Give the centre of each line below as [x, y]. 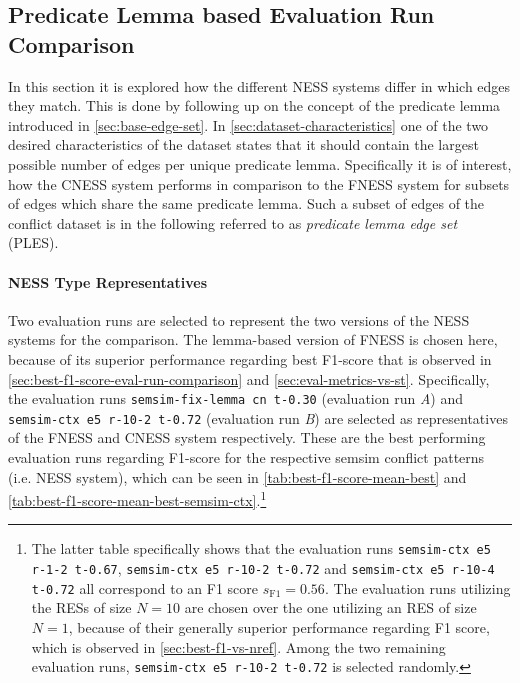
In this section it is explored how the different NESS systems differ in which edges [259, 85]
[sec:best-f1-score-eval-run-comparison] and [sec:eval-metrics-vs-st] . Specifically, [249, 378]
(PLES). [33, 242]
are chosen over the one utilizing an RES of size [330, 607]
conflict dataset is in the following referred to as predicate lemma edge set [233, 222]
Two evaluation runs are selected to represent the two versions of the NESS [239, 319]
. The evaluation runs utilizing [417, 587]
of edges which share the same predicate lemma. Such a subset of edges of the [246, 203]
